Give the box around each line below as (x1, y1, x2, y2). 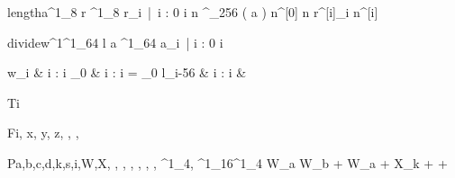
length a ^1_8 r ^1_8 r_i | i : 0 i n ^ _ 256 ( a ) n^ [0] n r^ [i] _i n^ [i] (7, 3, 378, 21)
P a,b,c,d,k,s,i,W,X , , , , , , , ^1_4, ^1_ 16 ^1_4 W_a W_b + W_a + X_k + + (7, 153, 448, 172)
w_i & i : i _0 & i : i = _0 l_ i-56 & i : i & (7, 63, 247, 82)
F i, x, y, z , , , (7, 123, 79, 142)
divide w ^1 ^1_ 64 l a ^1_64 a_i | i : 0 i (7, 32, 223, 51)
